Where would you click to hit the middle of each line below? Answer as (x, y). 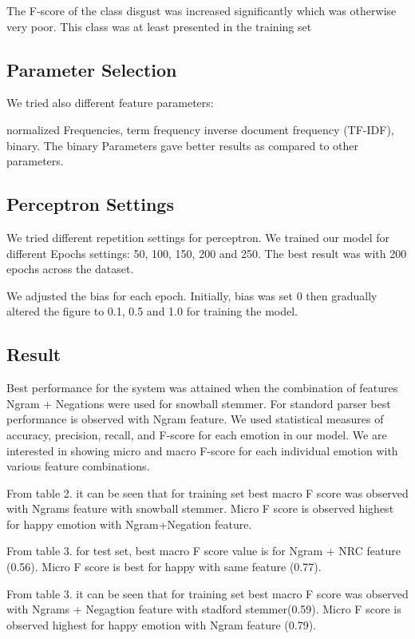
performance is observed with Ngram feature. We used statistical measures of (195, 419)
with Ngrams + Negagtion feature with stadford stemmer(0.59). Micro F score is (204, 609)
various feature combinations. (78, 466)
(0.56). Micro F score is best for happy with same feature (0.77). (164, 567)
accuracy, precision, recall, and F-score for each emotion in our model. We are (197, 434)
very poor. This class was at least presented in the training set (159, 26)
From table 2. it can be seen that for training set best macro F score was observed (207, 492)
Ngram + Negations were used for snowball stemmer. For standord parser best (199, 403)
